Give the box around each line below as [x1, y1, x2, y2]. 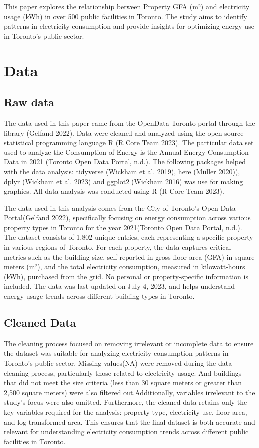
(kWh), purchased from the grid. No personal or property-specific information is [4, 271, 248, 281]
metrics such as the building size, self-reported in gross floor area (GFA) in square [4, 251, 255, 262]
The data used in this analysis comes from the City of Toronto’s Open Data [4, 202, 236, 213]
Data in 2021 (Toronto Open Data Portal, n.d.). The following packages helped [4, 156, 246, 167]
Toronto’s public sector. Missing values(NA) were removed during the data [4, 358, 232, 368]
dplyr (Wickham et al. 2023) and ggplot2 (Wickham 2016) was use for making [4, 176, 243, 186]
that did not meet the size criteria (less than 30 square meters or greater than [4, 377, 242, 388]
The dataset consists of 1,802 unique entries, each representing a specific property [4, 232, 253, 242]
